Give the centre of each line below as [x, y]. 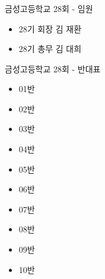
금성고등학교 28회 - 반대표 [53, 68]
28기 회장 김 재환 [50, 28]
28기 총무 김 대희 [50, 49]
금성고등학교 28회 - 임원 [49, 8]
